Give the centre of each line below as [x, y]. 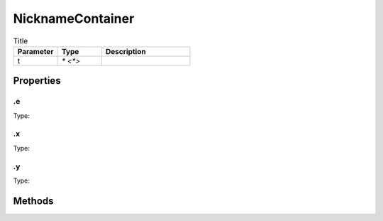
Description [126, 51]
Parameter [35, 51]
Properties [37, 81]
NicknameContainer [74, 18]
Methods [33, 201]
